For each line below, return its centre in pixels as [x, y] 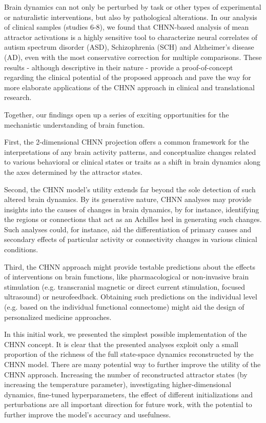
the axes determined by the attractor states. [73, 172]
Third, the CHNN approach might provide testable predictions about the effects [130, 266]
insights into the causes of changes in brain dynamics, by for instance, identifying [132, 209]
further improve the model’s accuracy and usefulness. [88, 414]
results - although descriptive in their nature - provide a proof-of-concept [119, 67]
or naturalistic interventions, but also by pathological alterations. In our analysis [131, 17]
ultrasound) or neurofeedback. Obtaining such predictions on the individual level [131, 297]
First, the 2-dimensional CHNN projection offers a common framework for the [127, 142]
